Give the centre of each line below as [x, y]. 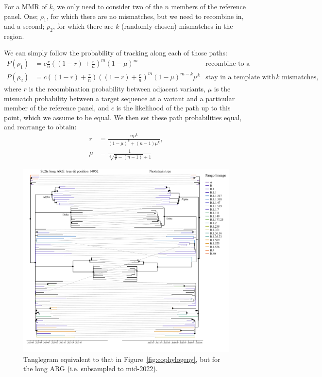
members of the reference [208, 6]
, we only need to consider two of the [108, 6]
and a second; [24, 26]
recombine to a [228, 64]
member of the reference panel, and [57, 108]
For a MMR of [25, 6]
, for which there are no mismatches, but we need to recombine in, [145, 16]
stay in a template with [240, 77]
